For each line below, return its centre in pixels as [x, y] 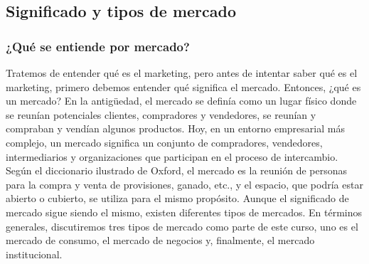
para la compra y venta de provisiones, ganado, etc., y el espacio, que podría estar [184, 184]
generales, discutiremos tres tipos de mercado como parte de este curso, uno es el [182, 226]
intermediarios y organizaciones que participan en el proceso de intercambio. [172, 156]
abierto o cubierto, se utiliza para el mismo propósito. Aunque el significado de [177, 198]
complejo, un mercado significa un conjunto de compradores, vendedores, [164, 142]
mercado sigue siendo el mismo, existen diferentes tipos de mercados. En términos [184, 212]
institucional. [34, 254]
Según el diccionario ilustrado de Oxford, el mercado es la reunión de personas [177, 170]
